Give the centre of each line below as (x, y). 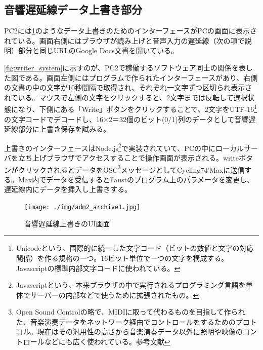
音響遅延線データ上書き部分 (73, 9)
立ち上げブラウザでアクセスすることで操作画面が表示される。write (128, 158)
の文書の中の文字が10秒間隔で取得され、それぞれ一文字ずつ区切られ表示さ (128, 87)
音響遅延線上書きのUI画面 (67, 223)
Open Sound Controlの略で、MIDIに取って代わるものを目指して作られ (130, 312)
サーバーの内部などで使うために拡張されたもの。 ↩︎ (115, 295)
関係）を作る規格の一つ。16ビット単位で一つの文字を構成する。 (122, 258)
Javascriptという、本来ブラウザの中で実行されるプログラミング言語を (131, 285)
